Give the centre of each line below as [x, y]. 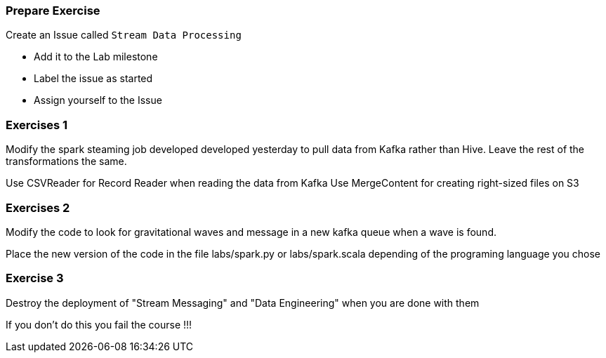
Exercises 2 [38, 207]
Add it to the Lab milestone [96, 57]
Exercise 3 [35, 278]
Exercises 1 [37, 125]
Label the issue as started [93, 79]
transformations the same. [66, 161]
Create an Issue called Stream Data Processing [124, 35]
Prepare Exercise [53, 11]
